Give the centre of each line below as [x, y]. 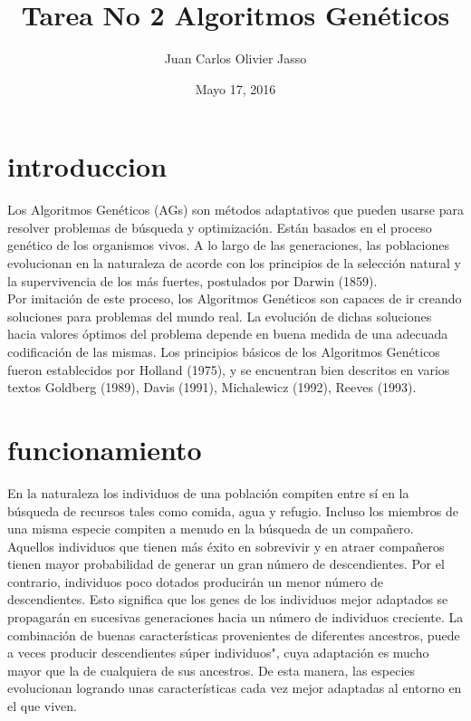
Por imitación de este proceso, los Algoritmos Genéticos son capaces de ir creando [235, 298]
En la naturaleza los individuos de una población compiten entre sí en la [208, 492]
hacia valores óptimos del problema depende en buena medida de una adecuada [228, 334]
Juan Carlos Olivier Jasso [235, 58]
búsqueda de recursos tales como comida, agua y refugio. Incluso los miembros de [233, 510]
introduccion [87, 166]
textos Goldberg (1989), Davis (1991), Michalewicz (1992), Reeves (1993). [212, 387]
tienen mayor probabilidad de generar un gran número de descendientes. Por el [226, 564]
